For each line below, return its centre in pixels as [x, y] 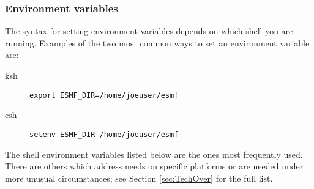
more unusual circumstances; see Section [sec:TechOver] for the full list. [139, 178]
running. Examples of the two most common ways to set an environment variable [157, 43]
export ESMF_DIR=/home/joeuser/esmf [104, 95]
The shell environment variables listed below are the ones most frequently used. [154, 154]
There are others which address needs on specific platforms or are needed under [154, 166]
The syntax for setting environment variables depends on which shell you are [149, 31]
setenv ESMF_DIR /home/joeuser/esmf [104, 134]
